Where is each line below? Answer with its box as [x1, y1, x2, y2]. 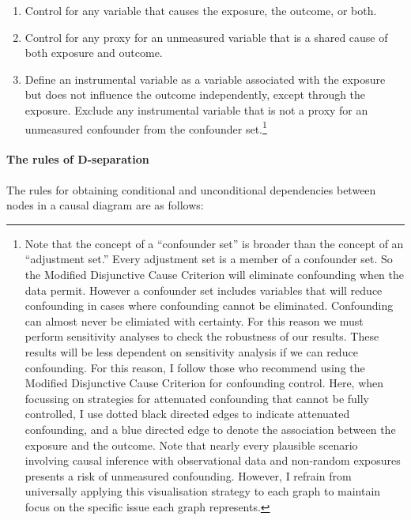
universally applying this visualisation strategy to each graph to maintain [25, 483, 381, 499]
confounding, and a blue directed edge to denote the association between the [25, 420, 396, 437]
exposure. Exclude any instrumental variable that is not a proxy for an [25, 101, 368, 118]
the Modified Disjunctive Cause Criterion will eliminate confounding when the [25, 266, 404, 282]
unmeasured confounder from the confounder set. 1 [25, 118, 267, 137]
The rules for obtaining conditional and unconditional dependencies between [6, 181, 376, 198]
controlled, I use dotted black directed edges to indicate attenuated [25, 405, 350, 422]
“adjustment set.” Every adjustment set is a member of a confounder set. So [25, 251, 393, 267]
